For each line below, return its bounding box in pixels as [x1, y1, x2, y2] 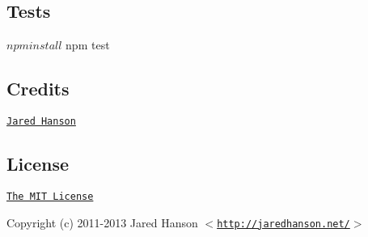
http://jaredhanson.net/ [217, 218, 350, 230]
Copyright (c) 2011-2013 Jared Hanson [6, 214, 198, 231]
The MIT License [6, 190, 94, 202]
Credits [6, 76, 70, 101]
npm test [66, 36, 110, 53]
